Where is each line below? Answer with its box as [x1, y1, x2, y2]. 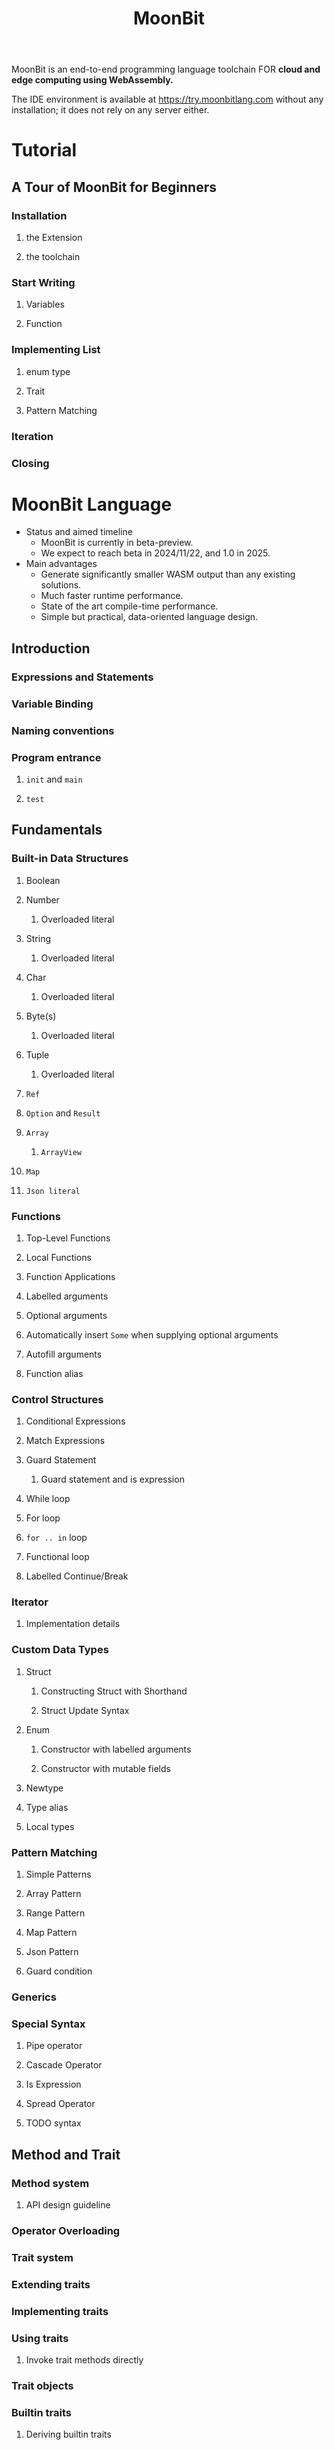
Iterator [11, 1595, 49, 1609]
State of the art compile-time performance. [40, 600, 219, 612]
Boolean [25, 874, 61, 886]
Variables [25, 298, 65, 311]
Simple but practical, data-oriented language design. [40, 611, 259, 623]
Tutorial [11, 139, 78, 162]
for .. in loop [25, 1532, 88, 1544]
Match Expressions [25, 1435, 106, 1447]
